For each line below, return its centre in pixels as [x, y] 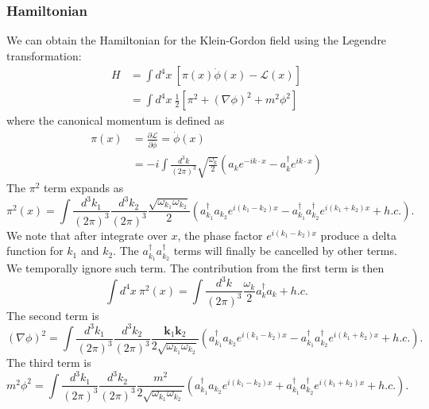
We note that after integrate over [87, 235]
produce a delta [358, 235]
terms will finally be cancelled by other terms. [285, 251]
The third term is [49, 363]
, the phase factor [220, 235]
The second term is [53, 315]
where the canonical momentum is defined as [116, 120]
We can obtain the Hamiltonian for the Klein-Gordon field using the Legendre [197, 40]
